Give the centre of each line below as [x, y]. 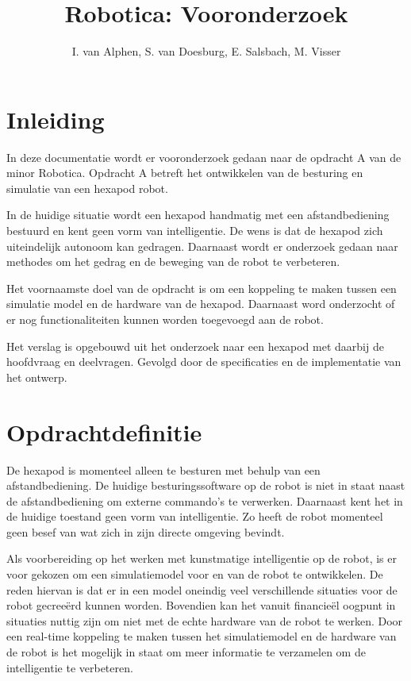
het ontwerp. [37, 377]
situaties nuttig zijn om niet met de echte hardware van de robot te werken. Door [205, 620]
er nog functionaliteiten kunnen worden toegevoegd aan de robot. [165, 319]
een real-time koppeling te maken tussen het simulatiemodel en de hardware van [202, 636]
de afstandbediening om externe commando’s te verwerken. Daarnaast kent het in [205, 500]
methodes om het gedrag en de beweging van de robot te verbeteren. [173, 262]
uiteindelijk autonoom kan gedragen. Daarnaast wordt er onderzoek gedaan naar [202, 246]
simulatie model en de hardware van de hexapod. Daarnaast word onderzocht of [201, 304]
